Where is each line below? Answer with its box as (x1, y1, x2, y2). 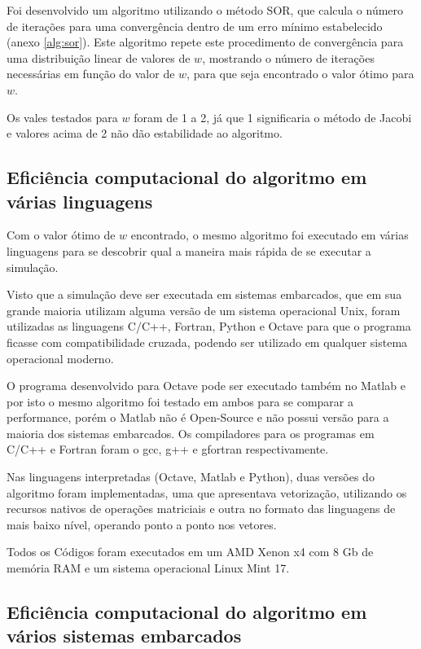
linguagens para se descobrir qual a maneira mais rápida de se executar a (7, 242, 371, 259)
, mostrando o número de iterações (202, 49, 375, 66)
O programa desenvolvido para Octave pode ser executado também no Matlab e (7, 377, 406, 394)
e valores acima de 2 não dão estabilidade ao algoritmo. (7, 125, 283, 142)
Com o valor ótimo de (7, 226, 116, 243)
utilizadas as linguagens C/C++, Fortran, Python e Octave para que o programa (7, 318, 411, 335)
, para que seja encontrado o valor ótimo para (186, 65, 414, 82)
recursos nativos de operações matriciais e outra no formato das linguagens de (7, 500, 396, 517)
